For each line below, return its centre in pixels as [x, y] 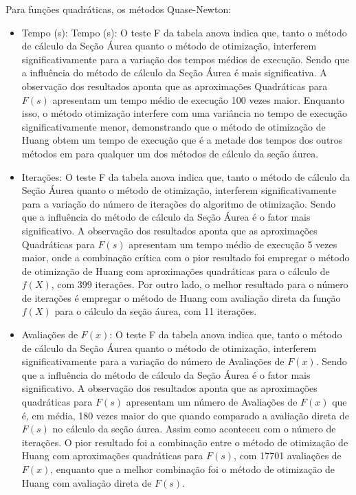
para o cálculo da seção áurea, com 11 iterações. [156, 311]
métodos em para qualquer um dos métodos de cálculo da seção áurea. [170, 153]
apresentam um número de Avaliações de [212, 402]
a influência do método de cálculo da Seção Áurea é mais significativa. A [174, 73]
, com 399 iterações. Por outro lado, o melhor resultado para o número [200, 284]
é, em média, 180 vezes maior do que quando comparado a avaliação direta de [185, 415]
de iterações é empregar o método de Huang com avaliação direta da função [181, 297]
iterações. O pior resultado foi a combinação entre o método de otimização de [185, 442]
